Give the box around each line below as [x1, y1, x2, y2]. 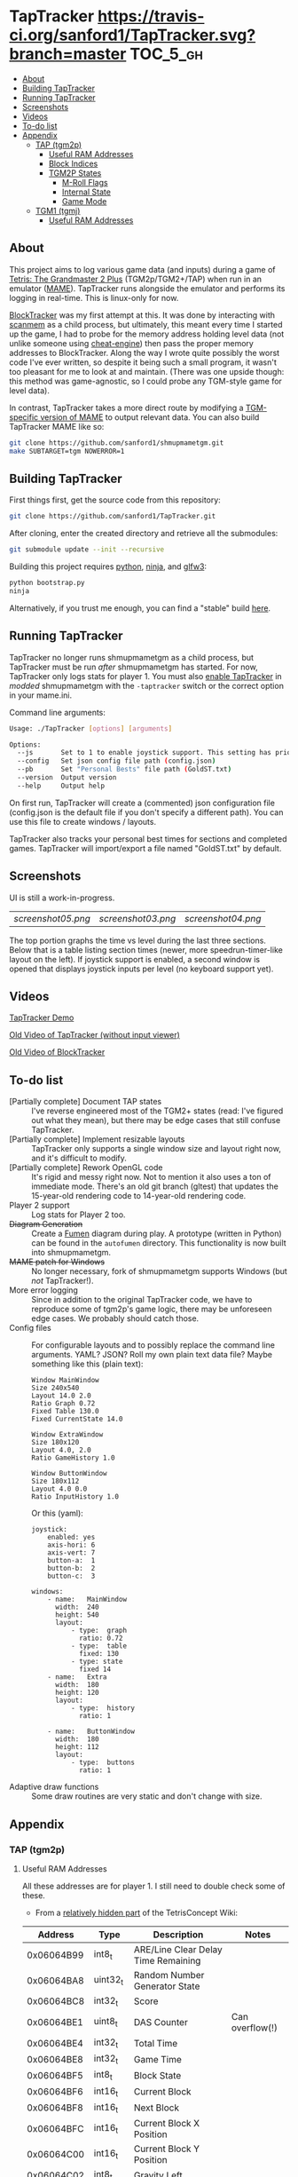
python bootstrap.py [9, 579, 86, 588]
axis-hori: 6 [47, 1540, 96, 1550]
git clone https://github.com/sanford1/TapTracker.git [9, 512, 216, 521]
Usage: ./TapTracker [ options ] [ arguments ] [9, 724, 173, 733]
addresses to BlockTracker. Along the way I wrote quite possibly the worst [9, 347, 280, 358]
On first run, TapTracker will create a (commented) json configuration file [9, 797, 275, 808]
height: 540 [54, 1611, 99, 1619]
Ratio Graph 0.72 [31, 1399, 96, 1408]
